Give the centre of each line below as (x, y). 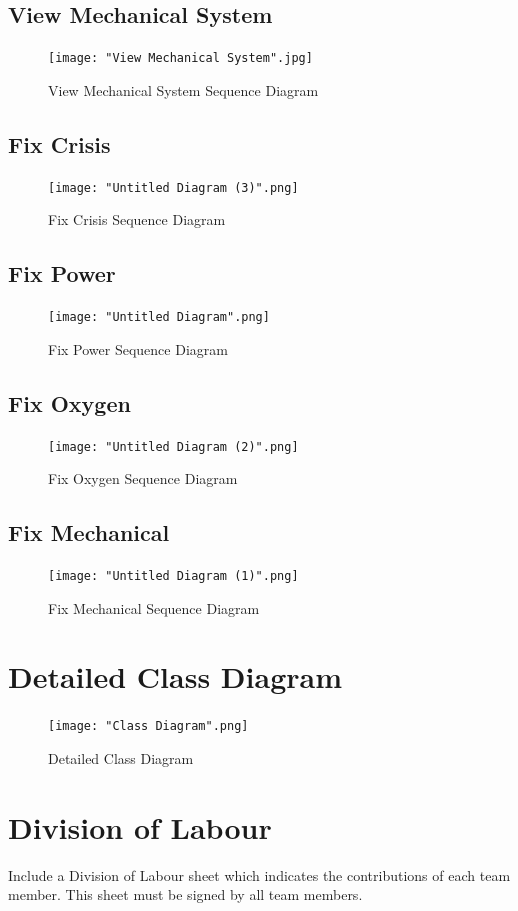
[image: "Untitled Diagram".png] (159, 317)
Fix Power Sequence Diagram (138, 348)
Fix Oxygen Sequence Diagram (143, 478)
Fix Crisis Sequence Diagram (137, 219)
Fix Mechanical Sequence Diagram (154, 607)
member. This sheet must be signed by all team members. (185, 894)
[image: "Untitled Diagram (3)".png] (173, 187)
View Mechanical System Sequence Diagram (183, 89)
